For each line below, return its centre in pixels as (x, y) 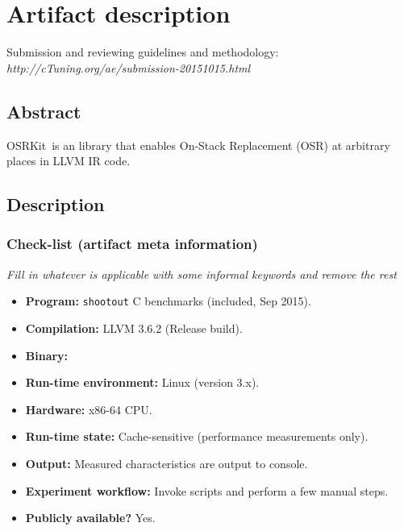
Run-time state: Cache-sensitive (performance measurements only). (197, 436)
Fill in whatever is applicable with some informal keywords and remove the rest (202, 274)
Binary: (47, 355)
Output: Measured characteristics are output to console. (167, 463)
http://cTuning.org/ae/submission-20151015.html (129, 67)
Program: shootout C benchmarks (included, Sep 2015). (168, 301)
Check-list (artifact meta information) (132, 244)
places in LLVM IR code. (69, 161)
